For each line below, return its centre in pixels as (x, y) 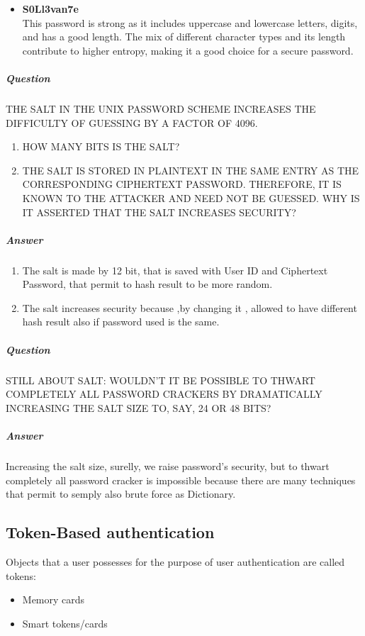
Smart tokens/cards (65, 623)
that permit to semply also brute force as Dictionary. (121, 494)
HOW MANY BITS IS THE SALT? (101, 146)
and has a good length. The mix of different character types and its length (184, 37)
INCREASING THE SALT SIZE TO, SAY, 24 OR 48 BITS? (139, 407)
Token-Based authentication (110, 532)
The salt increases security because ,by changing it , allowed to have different (190, 307)
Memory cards (54, 599)
